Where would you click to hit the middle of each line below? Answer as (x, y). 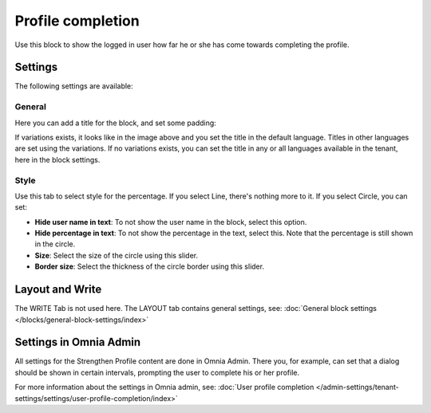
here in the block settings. (57, 159)
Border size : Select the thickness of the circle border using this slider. (150, 266)
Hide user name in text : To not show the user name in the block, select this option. (171, 222)
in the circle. (55, 244)
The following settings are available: (74, 86)
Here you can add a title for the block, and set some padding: (116, 123)
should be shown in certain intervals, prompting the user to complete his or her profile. (157, 372)
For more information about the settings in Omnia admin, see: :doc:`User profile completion (164, 387)
